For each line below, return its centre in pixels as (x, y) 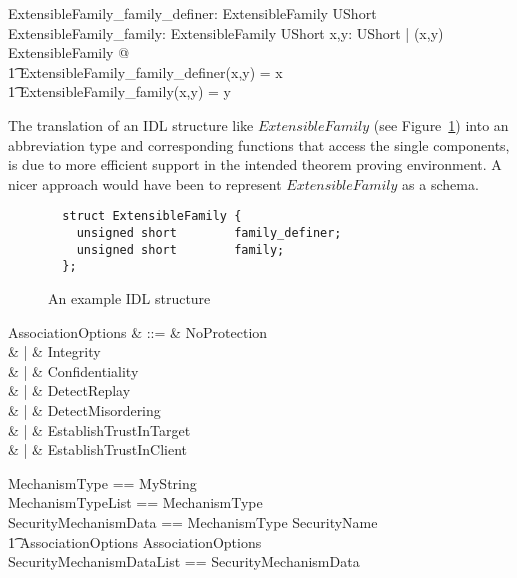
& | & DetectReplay (69, 390)
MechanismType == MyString (102, 482)
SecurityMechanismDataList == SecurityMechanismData (184, 561)
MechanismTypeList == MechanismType (135, 502)
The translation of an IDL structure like (131, 124)
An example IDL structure (129, 297)
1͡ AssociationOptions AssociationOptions (135, 541)
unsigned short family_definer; (209, 233)
